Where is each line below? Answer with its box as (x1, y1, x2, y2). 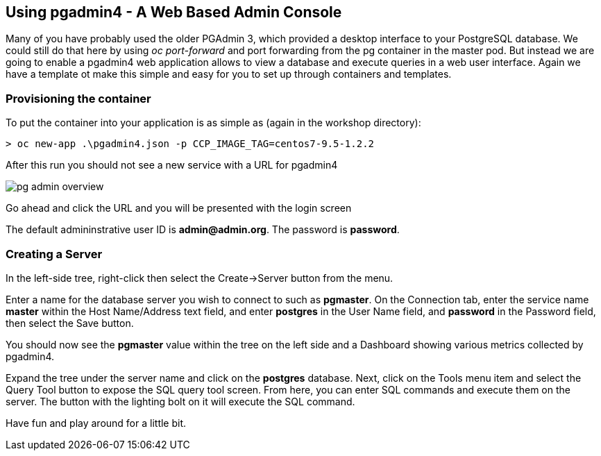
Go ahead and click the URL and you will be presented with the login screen (6, 202, 352, 214)
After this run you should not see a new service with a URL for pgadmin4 (6, 159, 338, 171)
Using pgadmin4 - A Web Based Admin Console (6, 3, 342, 21)
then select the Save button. (6, 316, 134, 329)
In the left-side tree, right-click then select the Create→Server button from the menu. (6, 271, 393, 284)
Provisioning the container (6, 91, 151, 105)
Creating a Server (6, 246, 103, 261)
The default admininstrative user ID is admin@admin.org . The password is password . (6, 223, 400, 236)
